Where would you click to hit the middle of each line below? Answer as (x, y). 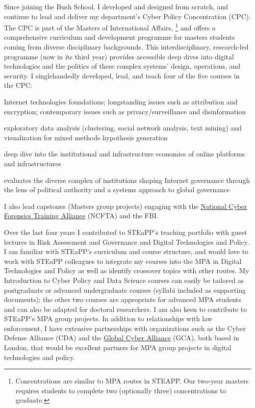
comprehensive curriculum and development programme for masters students (119, 37)
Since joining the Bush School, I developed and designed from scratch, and (116, 6)
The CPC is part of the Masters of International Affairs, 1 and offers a (110, 27)
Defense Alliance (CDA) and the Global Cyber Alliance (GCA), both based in (122, 338)
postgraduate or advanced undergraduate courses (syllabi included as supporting (125, 290)
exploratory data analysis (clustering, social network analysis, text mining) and (123, 128)
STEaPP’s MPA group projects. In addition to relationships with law (108, 319)
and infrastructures (33, 163)
